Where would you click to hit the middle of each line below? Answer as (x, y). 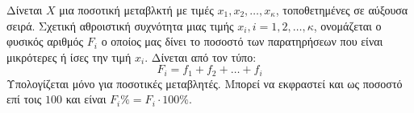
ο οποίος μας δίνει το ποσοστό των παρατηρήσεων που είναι (242, 41)
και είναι (86, 99)
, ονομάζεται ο (347, 25)
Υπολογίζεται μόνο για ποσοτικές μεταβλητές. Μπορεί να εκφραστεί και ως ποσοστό (205, 83)
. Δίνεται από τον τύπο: (201, 56)
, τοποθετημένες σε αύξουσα (342, 10)
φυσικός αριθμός (45, 41)
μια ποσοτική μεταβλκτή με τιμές (136, 10)
